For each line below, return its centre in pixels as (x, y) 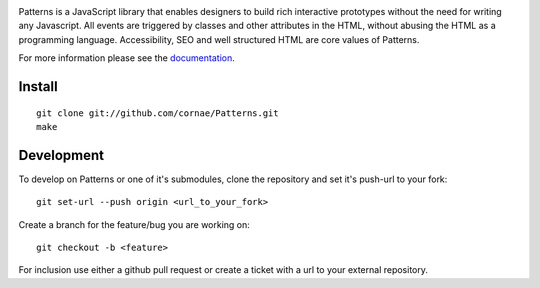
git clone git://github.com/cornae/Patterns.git (157, 113)
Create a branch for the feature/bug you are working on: (134, 224)
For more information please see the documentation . (126, 58)
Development (61, 155)
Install (38, 86)
